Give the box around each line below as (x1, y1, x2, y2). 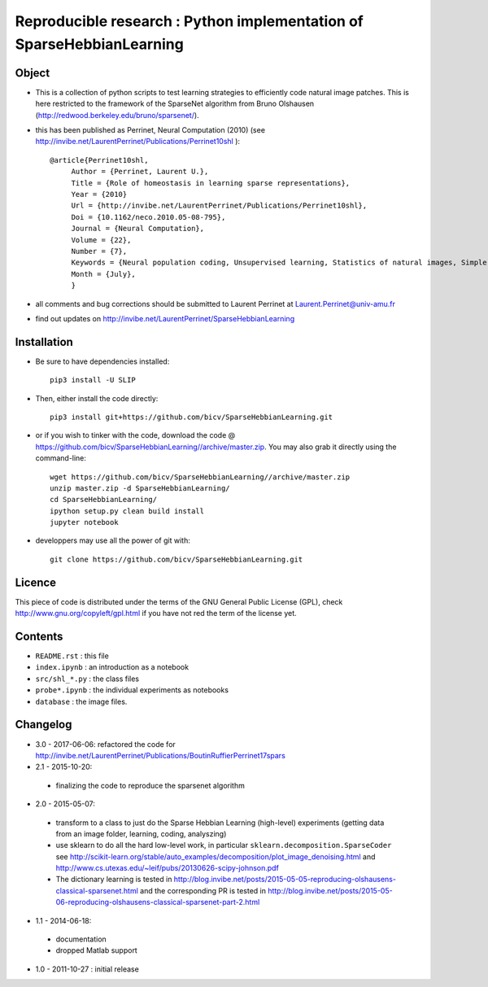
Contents (15, 629, 63, 643)
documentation (55, 934, 107, 944)
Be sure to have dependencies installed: (35, 356, 170, 366)
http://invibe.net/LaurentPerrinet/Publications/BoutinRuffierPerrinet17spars (35, 750, 286, 760)
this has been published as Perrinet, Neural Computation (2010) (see (35, 125, 266, 135)
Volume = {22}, (71, 235, 132, 244)
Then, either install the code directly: (35, 393, 159, 403)
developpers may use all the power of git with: (35, 535, 190, 545)
